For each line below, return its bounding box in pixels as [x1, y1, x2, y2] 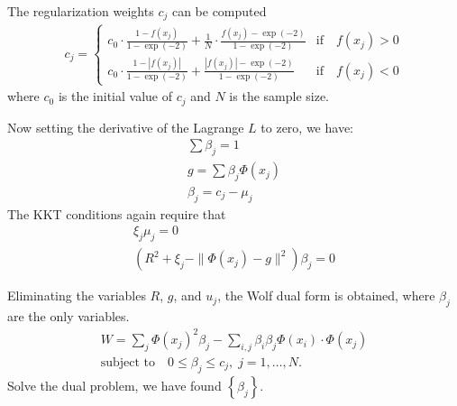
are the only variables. [7, 307, 130, 326]
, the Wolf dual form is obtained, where [217, 286, 435, 305]
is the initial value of [58, 87, 172, 106]
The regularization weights [7, 2, 154, 20]
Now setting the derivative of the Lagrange [7, 117, 244, 136]
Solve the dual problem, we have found [7, 375, 222, 394]
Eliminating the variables [7, 286, 146, 305]
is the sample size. [229, 87, 330, 106]
